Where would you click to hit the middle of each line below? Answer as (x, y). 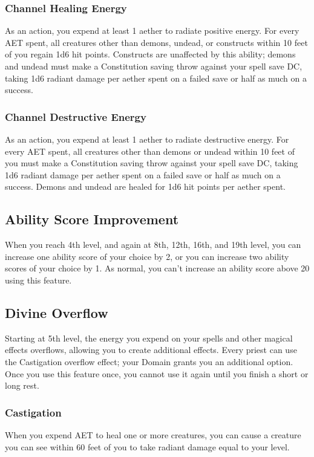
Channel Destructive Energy (76, 116)
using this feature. (38, 280)
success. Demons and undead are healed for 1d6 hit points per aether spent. (145, 186)
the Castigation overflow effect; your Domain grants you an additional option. (149, 361)
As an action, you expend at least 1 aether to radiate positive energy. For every (152, 31)
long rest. (22, 385)
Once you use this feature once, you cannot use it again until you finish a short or (157, 373)
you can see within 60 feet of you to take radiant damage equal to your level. (147, 446)
